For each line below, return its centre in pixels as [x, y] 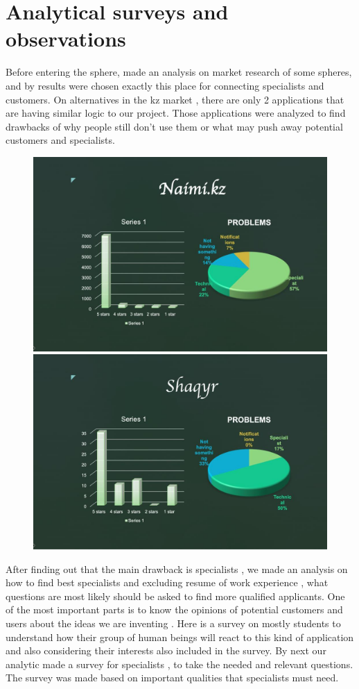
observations [66, 39]
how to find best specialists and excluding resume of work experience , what [167, 582]
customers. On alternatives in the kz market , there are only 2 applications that [175, 99]
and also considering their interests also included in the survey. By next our [166, 650]
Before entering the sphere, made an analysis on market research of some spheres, [179, 72]
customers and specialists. [60, 140]
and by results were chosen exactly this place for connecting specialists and [165, 85]
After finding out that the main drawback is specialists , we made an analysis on [177, 568]
